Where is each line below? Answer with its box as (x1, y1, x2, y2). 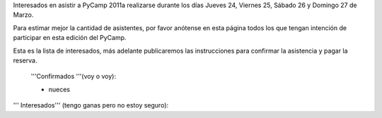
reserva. (13, 56, 37, 65)
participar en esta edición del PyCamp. (13, 34, 127, 42)
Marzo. (13, 11, 34, 19)
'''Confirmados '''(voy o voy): (30, 72, 117, 81)
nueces (48, 85, 71, 93)
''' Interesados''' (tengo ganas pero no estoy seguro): (13, 101, 169, 110)
